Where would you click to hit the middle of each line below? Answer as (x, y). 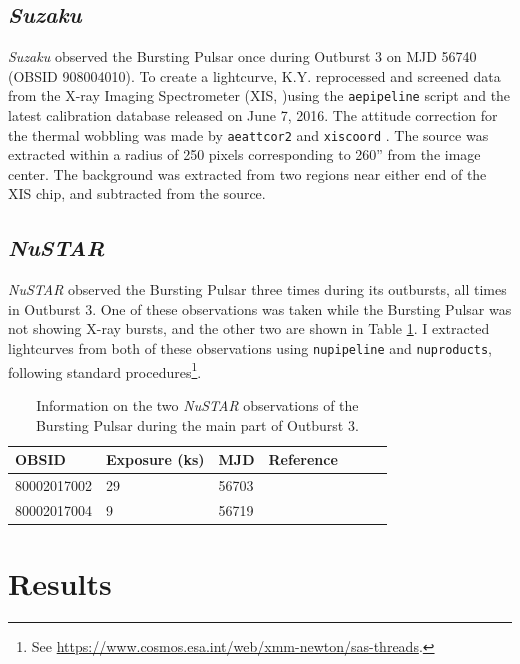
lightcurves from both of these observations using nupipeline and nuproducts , (250, 348)
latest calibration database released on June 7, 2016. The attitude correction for (253, 115)
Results (60, 583)
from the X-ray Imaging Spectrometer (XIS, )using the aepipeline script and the (259, 95)
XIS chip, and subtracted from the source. (137, 193)
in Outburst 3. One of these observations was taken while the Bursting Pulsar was (260, 308)
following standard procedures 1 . (105, 370)
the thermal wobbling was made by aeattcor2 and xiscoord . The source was (248, 134)
